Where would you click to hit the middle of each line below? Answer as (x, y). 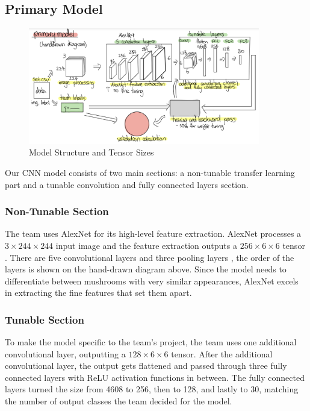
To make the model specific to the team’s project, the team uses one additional (151, 342)
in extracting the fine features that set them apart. (98, 293)
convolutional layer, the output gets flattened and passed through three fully (146, 366)
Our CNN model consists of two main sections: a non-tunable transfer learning (150, 172)
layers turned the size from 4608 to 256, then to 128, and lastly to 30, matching (152, 389)
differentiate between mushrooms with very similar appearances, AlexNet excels (152, 281)
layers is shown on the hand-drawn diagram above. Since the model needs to (146, 269)
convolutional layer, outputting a (65, 353)
